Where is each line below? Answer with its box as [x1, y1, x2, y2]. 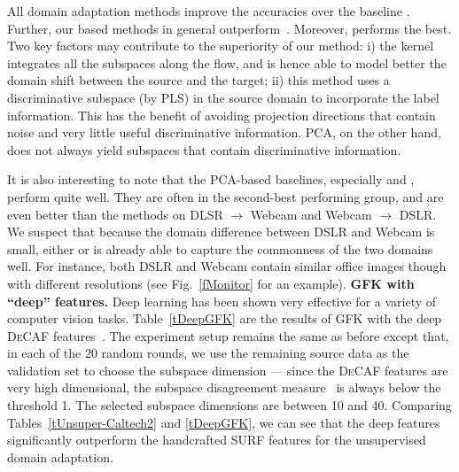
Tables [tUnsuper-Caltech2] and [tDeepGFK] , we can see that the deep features [7, 413, 440, 431]
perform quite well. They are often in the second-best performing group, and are [7, 187, 444, 205]
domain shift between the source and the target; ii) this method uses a [7, 71, 390, 89]
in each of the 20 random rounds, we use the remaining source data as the [7, 344, 409, 362]
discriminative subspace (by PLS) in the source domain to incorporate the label [7, 88, 440, 106]
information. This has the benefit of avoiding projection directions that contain [7, 105, 436, 124]
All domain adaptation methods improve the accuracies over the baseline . [7, 2, 410, 19]
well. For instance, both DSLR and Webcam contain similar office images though [7, 257, 447, 275]
